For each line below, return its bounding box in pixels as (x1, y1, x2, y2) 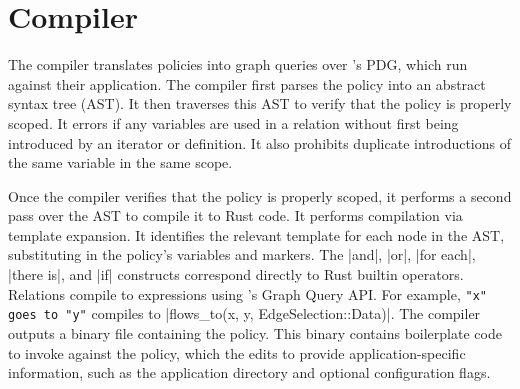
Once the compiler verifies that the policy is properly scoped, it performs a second (8, 185, 512, 206)
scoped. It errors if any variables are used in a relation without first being (8, 112, 459, 133)
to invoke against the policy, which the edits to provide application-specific (8, 342, 466, 363)
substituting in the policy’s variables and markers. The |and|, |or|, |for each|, (8, 244, 476, 265)
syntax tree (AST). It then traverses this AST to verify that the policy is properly (8, 93, 512, 114)
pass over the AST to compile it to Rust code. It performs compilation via (8, 205, 463, 226)
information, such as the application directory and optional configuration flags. (8, 362, 491, 383)
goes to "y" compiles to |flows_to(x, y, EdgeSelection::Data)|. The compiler (8, 303, 481, 324)
